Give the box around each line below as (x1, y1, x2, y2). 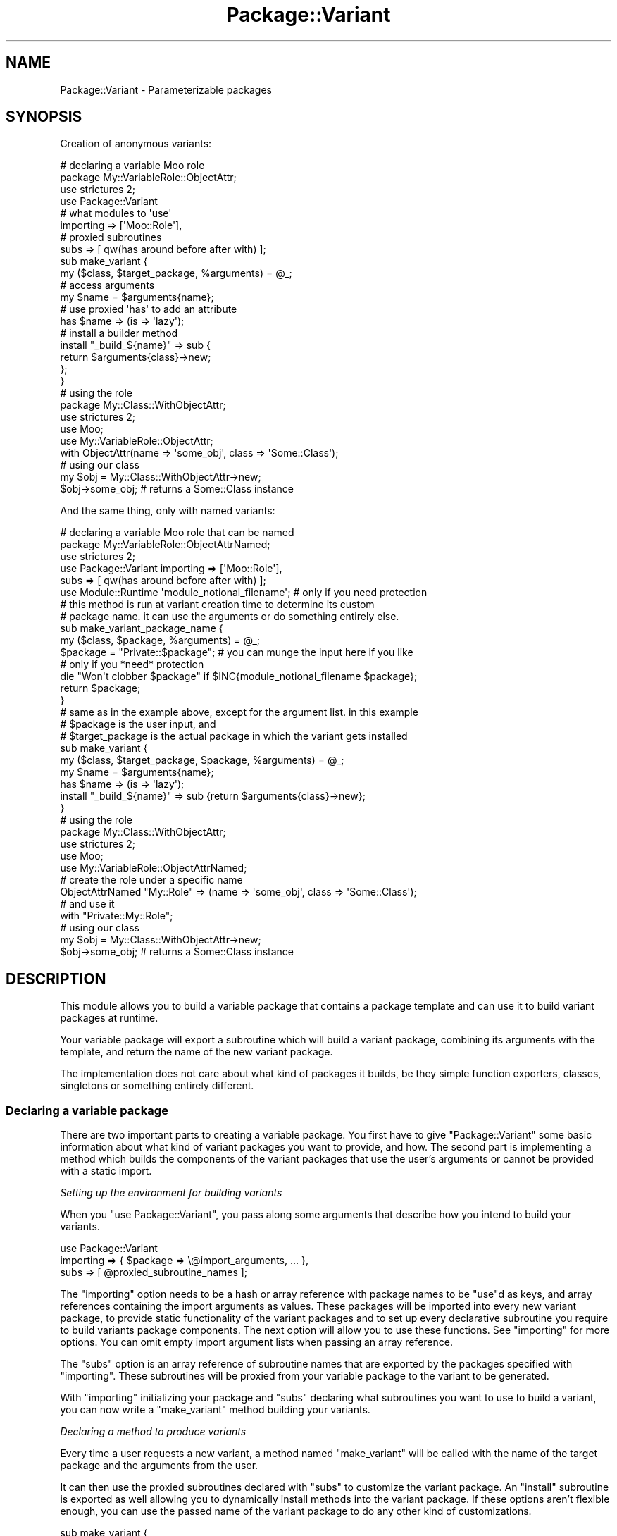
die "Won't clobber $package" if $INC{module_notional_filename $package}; (60, 670, 418, 683)
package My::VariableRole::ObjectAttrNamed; (60, 538, 270, 551)
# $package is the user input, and (60, 718, 216, 731)
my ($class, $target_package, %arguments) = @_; (60, 267, 292, 280)
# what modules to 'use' (60, 207, 172, 220)
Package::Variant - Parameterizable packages (60, 83, 272, 96)
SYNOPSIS (6, 108, 82, 126)
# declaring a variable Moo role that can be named (60, 526, 294, 539)
